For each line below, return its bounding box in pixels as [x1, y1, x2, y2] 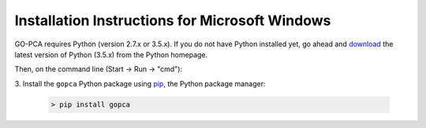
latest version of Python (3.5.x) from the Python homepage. [14, 49, 208, 59]
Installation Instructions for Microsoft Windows [14, 12, 331, 29]
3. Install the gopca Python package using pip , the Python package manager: [14, 79, 266, 88]
